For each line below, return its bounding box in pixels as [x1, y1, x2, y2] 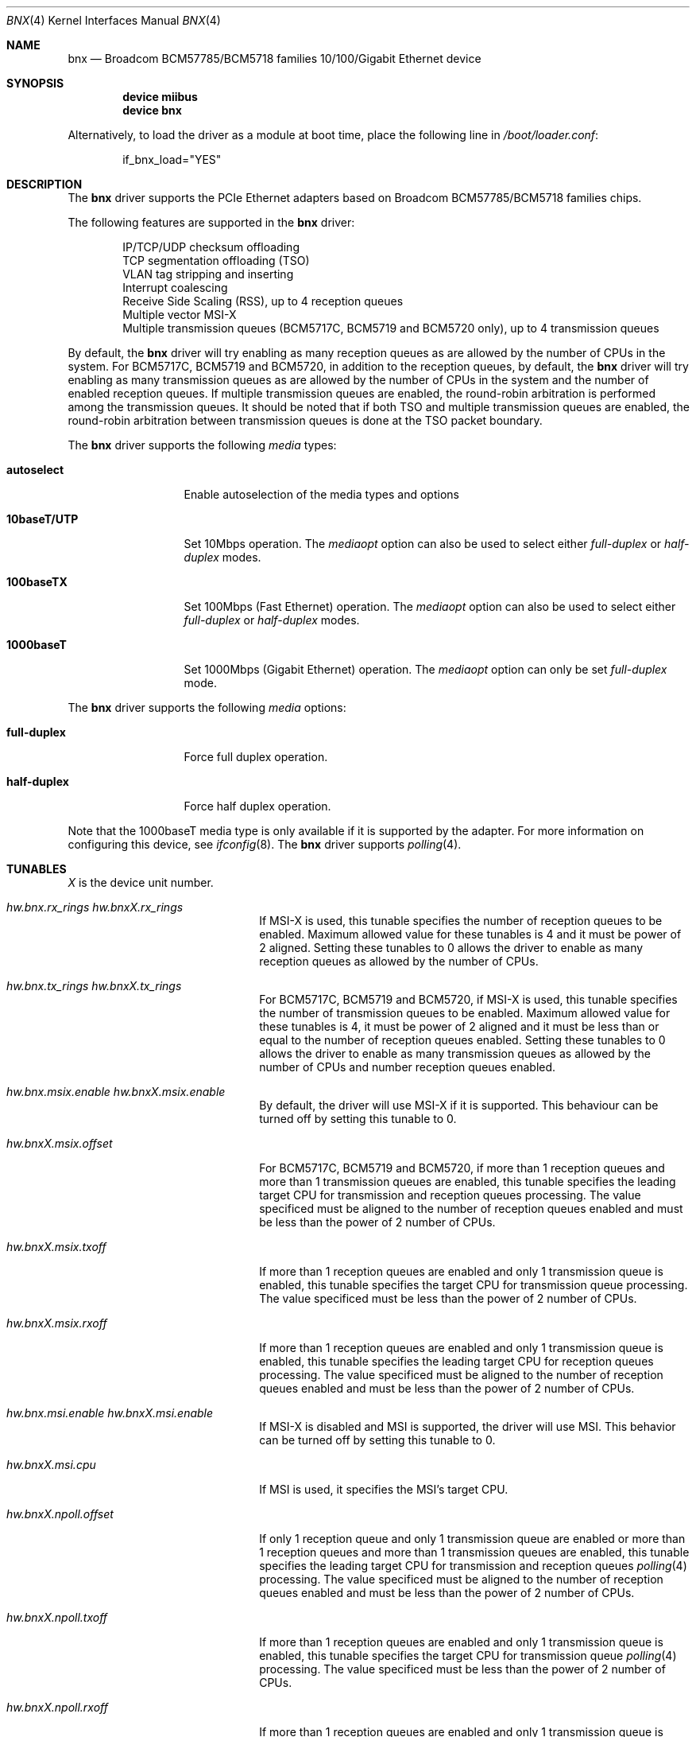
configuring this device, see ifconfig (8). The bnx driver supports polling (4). [68, 837, 462, 851]
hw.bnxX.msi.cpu [6, 1458, 96, 1471]
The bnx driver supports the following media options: [68, 701, 346, 714]
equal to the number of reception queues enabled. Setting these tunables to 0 [259, 1033, 666, 1047]
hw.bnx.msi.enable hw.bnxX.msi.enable [6, 1406, 214, 1420]
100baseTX [6, 575, 68, 589]
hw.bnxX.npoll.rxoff [6, 1700, 108, 1714]
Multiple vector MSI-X [122, 308, 237, 321]
